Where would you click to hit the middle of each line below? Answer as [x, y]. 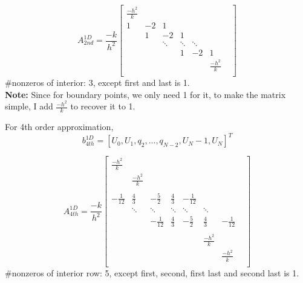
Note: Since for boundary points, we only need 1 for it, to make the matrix [145, 94]
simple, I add [29, 106]
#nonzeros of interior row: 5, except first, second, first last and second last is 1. [152, 272]
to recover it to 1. [103, 106]
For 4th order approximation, [59, 127]
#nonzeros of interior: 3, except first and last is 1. [97, 83]
